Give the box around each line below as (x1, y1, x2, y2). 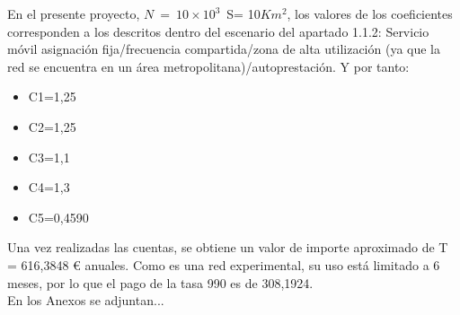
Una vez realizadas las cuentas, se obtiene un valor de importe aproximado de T (7, 238, 448, 257)
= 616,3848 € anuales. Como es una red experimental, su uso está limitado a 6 (7, 255, 440, 274)
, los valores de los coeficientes (287, 4, 453, 22)
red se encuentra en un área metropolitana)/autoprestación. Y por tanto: (7, 57, 410, 75)
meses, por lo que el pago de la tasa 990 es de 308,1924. (7, 273, 314, 292)
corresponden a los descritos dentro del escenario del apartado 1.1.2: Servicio (7, 22, 429, 40)
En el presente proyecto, (7, 4, 140, 22)
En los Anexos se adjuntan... (7, 291, 164, 310)
